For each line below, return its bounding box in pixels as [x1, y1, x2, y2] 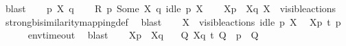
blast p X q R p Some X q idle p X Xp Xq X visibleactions [5, 1, 336, 15]
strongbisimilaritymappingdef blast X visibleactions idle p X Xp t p [5, 14, 341, 28]
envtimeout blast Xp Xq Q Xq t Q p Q [27, 28, 259, 42]
